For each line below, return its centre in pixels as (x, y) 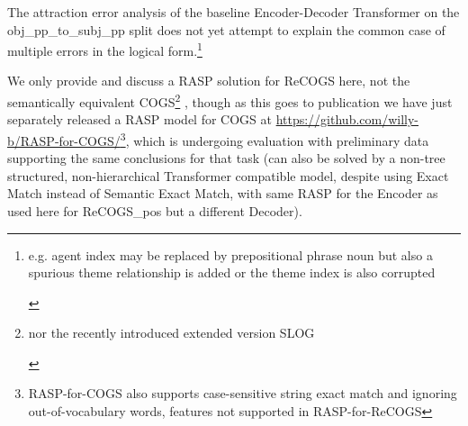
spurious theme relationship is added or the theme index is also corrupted (232, 272)
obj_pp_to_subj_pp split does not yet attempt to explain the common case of (226, 29)
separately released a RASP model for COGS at (139, 119)
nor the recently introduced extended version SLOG (171, 333)
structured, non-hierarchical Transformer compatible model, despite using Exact (228, 175)
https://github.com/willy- (347, 119)
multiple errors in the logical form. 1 (105, 49)
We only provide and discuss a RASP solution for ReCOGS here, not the (209, 81)
